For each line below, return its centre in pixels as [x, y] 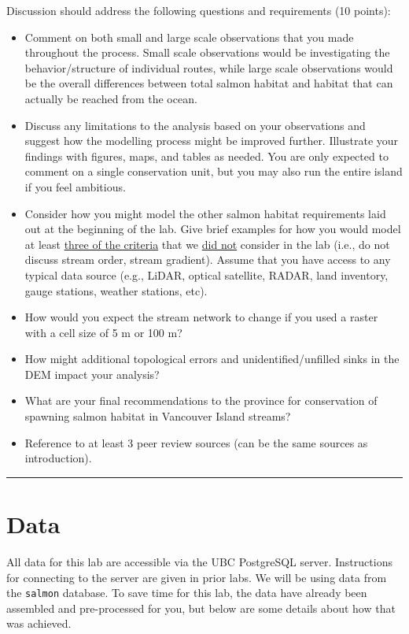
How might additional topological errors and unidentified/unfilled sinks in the [212, 359]
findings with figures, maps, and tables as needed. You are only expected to [206, 156]
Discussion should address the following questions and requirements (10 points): [199, 10]
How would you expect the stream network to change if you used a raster [201, 317]
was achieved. [39, 623]
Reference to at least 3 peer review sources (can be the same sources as [196, 442]
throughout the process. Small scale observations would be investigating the [207, 52]
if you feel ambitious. [75, 186]
